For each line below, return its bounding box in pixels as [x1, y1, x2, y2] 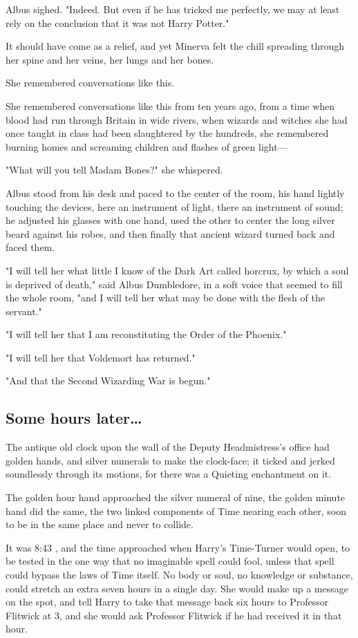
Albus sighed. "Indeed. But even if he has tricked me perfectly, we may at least [6, 2, 340, 16]
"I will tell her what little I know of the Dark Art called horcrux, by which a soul [6, 263, 349, 277]
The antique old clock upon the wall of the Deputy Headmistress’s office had [6, 440, 330, 454]
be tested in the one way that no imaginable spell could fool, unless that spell [6, 554, 335, 568]
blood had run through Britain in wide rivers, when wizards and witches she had [6, 112, 348, 126]
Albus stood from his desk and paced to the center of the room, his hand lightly [6, 185, 345, 200]
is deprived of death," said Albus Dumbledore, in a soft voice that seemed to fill [6, 276, 343, 291]
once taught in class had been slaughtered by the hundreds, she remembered [6, 126, 329, 140]
